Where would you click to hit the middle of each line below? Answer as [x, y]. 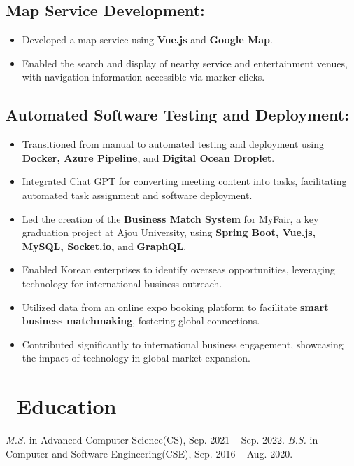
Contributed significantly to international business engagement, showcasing [183, 344]
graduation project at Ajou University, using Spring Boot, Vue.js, [169, 232]
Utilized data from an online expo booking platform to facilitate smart [175, 307]
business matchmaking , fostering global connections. [141, 321]
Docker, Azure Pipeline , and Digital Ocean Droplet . [148, 157]
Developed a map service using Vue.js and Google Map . [147, 40]
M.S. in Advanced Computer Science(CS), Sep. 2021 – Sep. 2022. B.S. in [162, 440]
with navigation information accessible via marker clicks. [143, 77]
